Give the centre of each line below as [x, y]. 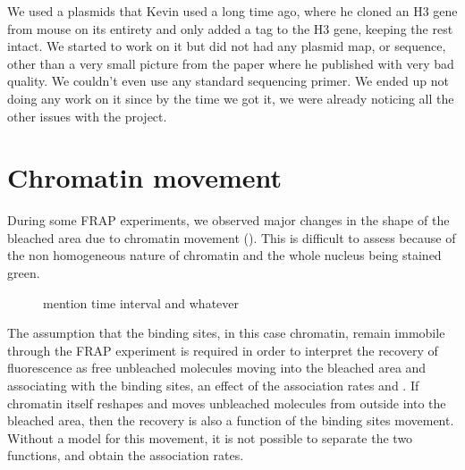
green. [24, 273]
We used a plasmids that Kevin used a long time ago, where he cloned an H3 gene [232, 11]
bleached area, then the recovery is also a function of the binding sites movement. [231, 420]
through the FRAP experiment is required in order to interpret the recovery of [223, 350]
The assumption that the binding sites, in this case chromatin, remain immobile [226, 333]
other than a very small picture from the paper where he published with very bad [231, 63]
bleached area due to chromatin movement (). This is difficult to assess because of [232, 237]
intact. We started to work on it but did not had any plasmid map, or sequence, [227, 46]
